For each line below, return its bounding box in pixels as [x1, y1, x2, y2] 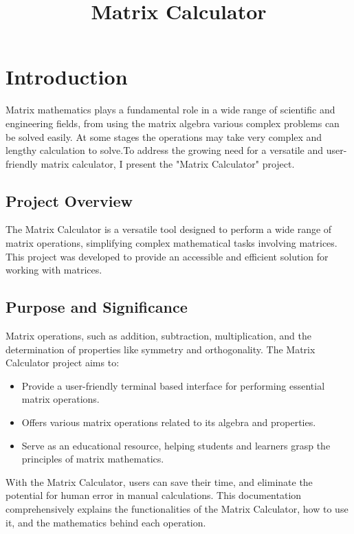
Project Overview [5, 190, 133, 211]
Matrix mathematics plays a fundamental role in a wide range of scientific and [5, 102, 335, 117]
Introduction [5, 63, 128, 91]
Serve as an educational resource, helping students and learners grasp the [21, 438, 331, 452]
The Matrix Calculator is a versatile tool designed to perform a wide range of [5, 222, 332, 236]
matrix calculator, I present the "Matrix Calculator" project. [41, 156, 295, 170]
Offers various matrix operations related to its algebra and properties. [21, 415, 316, 430]
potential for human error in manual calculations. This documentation [5, 488, 302, 502]
